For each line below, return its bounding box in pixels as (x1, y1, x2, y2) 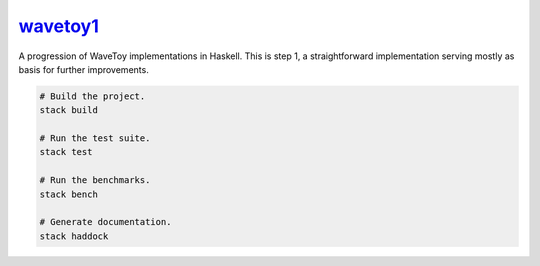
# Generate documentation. (39, 216, 172, 228)
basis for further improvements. (18, 63, 149, 75)
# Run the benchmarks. (39, 175, 151, 186)
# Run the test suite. (39, 133, 151, 144)
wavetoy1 (18, 15, 100, 37)
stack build (39, 105, 99, 116)
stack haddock (39, 230, 109, 242)
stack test (39, 146, 93, 158)
